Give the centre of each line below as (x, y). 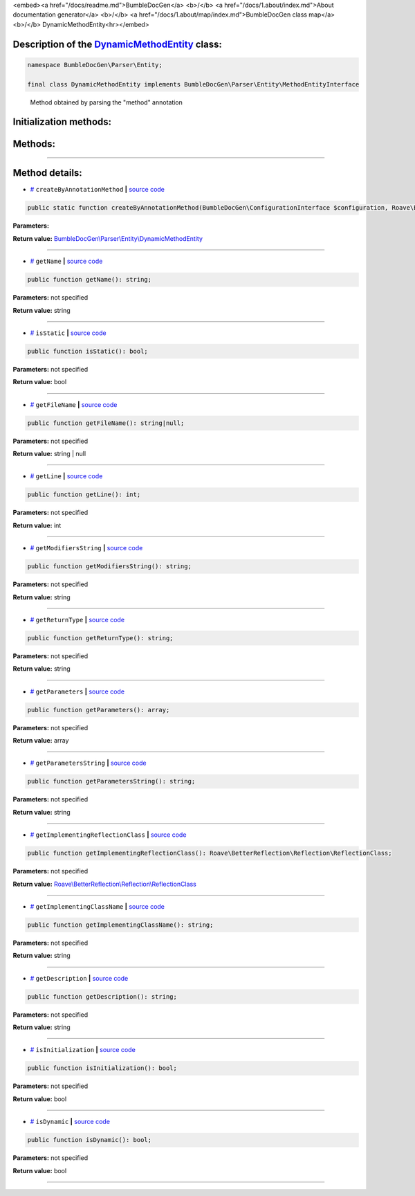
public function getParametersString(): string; (111, 781)
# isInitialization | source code (83, 1050)
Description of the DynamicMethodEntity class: (118, 44)
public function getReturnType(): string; (100, 638)
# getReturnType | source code (77, 619)
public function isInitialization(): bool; (102, 1068)
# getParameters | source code (77, 691)
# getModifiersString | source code (86, 548)
